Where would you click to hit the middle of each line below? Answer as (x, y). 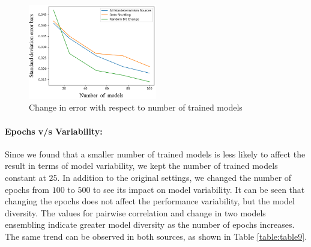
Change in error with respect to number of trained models (136, 107)
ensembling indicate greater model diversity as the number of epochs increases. (150, 224)
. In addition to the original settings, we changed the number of (174, 178)
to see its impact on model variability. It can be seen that (199, 189)
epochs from (27, 189)
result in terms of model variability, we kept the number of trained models (141, 166)
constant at (26, 178)
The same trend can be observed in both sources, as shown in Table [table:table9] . (156, 236)
